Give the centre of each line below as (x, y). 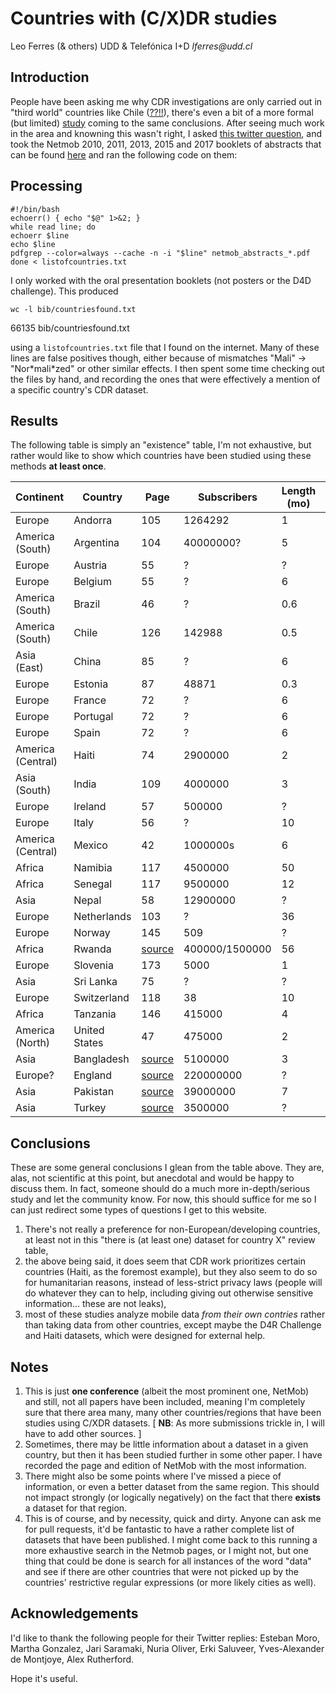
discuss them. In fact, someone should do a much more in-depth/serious (160, 1189)
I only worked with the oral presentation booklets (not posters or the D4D (161, 280)
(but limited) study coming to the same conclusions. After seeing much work (167, 123)
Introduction (50, 77)
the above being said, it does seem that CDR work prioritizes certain (165, 1261)
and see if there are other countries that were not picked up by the (162, 1571)
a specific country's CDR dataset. (79, 389)
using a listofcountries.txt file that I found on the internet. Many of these (165, 347)
